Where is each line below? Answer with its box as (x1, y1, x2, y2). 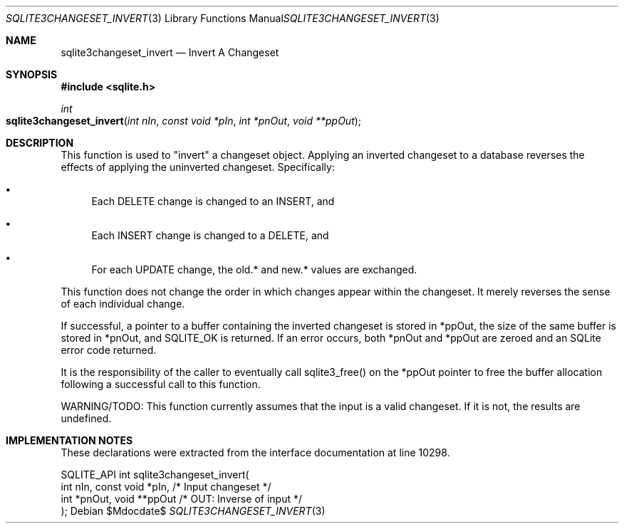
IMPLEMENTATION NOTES (6, 434, 133, 446)
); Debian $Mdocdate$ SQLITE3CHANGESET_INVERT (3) (61, 505, 326, 517)
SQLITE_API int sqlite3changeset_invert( (61, 468, 249, 481)
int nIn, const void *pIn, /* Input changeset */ (61, 481, 271, 493)
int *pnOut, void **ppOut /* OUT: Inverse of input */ (61, 493, 303, 505)
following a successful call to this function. (61, 378, 261, 390)
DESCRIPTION (6, 137, 74, 149)
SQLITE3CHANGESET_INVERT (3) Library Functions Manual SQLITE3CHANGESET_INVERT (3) (6, 12, 440, 24)
